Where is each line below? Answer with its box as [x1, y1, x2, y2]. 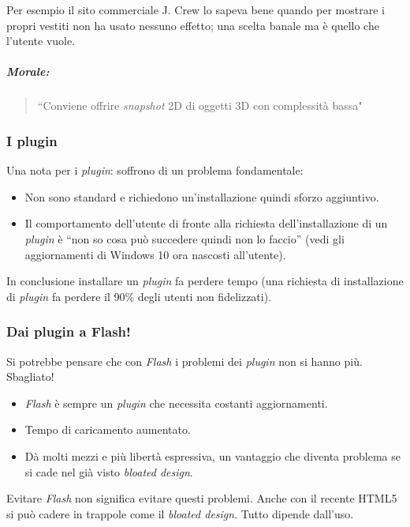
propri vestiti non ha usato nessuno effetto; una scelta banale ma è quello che [6, 17, 379, 33]
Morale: [6, 63, 50, 80]
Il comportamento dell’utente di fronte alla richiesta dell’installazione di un [24, 215, 388, 232]
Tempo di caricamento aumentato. [24, 421, 191, 438]
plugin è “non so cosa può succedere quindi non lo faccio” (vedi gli [24, 230, 345, 247]
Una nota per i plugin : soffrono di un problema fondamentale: [6, 162, 304, 179]
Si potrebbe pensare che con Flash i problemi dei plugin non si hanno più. [6, 352, 363, 369]
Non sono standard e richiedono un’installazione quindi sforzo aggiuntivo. [24, 188, 379, 205]
